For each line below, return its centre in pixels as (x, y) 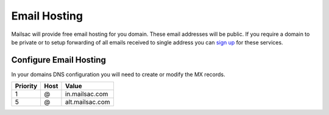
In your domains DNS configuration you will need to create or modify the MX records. (118, 74)
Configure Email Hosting (59, 60)
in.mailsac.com (87, 94)
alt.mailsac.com (87, 102)
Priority (26, 86)
